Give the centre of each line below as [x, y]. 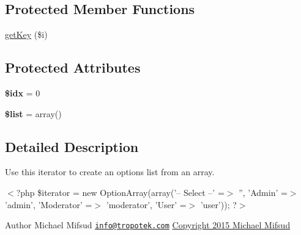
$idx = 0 [23, 93]
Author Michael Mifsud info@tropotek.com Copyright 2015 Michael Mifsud [148, 225]
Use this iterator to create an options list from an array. [110, 172]
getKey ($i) [26, 34]
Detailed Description [72, 146]
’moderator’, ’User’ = [146, 204]
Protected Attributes [73, 67]
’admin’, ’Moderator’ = [49, 204]
